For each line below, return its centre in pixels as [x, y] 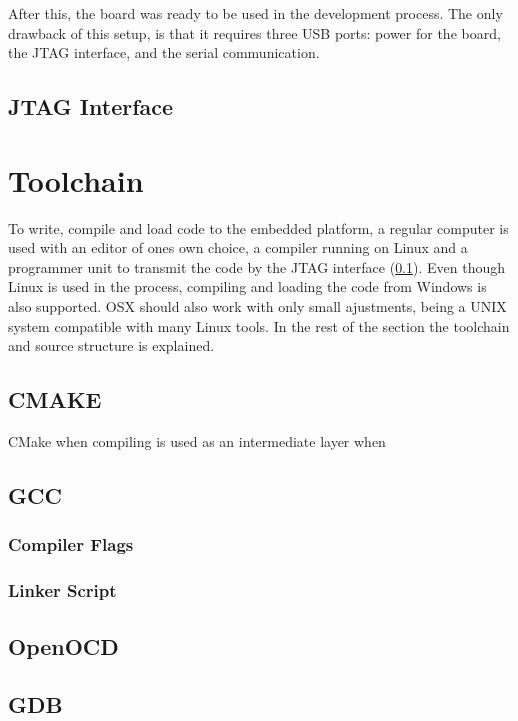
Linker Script [62, 590]
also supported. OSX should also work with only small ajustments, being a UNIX [257, 306]
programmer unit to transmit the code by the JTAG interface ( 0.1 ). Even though [257, 266]
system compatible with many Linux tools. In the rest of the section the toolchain [259, 325]
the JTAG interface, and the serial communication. [164, 52]
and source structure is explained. [111, 345]
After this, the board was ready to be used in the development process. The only [255, 13]
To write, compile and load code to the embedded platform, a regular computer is [258, 227]
